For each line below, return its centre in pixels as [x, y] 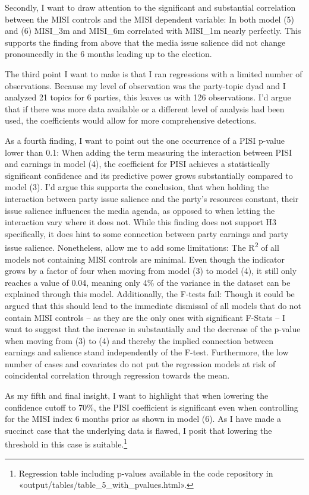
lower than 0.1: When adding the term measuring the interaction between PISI [149, 152]
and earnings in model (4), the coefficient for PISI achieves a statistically [138, 164]
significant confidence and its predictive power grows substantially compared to [149, 175]
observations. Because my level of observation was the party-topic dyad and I [145, 85]
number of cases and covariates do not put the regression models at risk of [140, 363]
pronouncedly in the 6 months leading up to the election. [108, 54]
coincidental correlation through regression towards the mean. [117, 375]
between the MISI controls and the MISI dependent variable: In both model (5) [150, 19]
